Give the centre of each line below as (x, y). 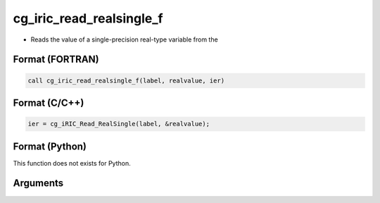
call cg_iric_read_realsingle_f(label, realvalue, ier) (126, 80)
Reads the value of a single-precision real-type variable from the (124, 39)
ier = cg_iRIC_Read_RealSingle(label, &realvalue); (119, 124)
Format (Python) (50, 146)
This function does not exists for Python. (72, 163)
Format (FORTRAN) (56, 60)
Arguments (38, 183)
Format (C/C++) (49, 103)
